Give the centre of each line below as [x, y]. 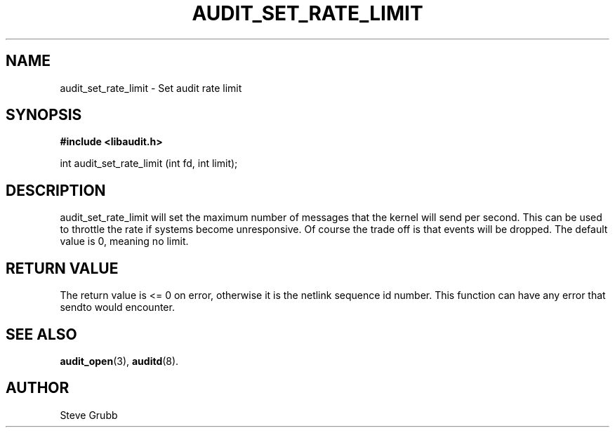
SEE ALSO [41, 334]
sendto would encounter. [117, 307]
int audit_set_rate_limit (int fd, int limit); [149, 164]
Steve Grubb [89, 415]
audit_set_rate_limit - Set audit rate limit [151, 88]
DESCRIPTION [56, 190]
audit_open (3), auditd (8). [119, 361]
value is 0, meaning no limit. [124, 241]
